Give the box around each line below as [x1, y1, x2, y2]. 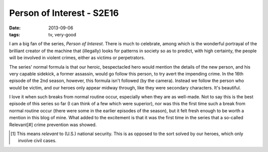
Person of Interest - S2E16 [9, 7, 119, 18]
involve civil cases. [18, 138, 57, 144]
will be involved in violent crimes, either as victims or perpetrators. [9, 55, 145, 61]
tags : [9, 31, 20, 37]
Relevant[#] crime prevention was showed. [9, 122, 97, 128]
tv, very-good [48, 31, 76, 37]
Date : [9, 25, 21, 31]
